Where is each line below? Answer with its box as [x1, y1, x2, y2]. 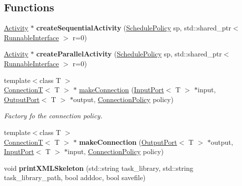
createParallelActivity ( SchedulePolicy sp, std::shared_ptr [36, 49, 222, 59]
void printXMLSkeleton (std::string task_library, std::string [4, 162, 194, 173]
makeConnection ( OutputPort [79, 136, 177, 147]
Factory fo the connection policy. [4, 110, 103, 121]
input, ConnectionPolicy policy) [68, 146, 164, 157]
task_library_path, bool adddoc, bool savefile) [4, 172, 146, 183]
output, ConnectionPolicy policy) [73, 94, 173, 104]
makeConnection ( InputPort [79, 84, 164, 95]
